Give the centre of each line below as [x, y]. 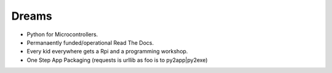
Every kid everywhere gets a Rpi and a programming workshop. [107, 52]
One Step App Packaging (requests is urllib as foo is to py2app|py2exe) [117, 60]
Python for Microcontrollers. [62, 34]
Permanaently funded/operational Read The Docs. [90, 42]
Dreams [32, 16]
